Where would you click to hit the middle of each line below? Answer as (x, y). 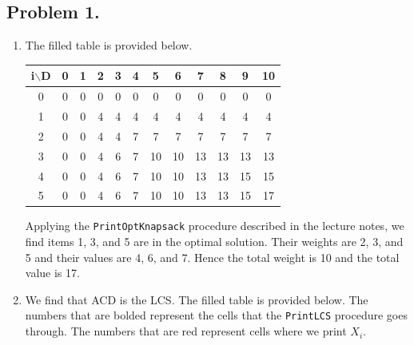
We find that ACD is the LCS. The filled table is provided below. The (197, 299)
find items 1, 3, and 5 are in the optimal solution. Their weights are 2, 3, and (214, 242)
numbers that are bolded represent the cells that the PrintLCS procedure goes (216, 315)
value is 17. (52, 273)
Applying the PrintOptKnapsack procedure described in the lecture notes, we (215, 226)
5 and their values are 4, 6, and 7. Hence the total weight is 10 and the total (212, 257)
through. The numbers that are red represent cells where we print (186, 331)
